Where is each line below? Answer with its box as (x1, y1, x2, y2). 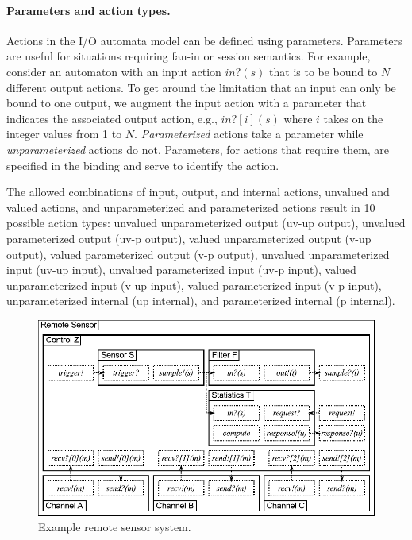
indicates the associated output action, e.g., (6, 110, 218, 126)
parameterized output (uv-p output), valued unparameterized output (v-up (6, 229, 372, 246)
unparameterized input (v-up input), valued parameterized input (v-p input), (6, 276, 382, 293)
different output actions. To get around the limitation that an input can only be (6, 79, 396, 95)
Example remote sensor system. (38, 519, 191, 535)
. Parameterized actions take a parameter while (134, 125, 364, 142)
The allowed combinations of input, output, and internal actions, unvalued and (6, 183, 390, 200)
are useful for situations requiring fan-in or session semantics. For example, (6, 48, 371, 64)
